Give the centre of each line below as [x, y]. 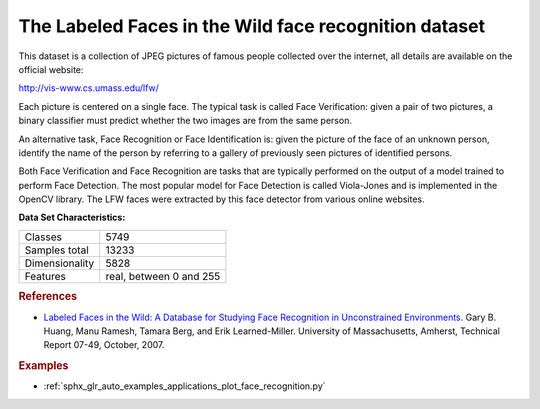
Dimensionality [59, 263]
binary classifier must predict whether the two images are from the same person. [185, 121]
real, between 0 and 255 [163, 276]
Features [45, 276]
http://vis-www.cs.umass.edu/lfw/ [89, 88]
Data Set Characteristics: [72, 217]
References [48, 297]
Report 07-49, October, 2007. [104, 345]
